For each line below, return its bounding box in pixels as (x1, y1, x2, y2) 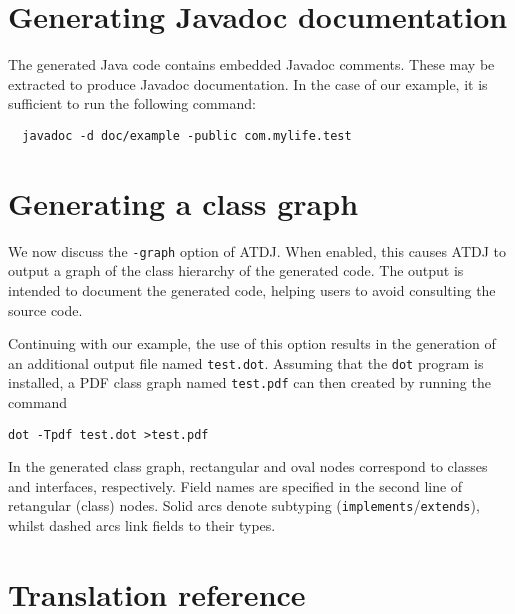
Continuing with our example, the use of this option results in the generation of (8, 333, 496, 354)
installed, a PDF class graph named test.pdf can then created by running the (8, 372, 491, 393)
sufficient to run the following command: (8, 93, 256, 114)
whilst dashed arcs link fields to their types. (8, 515, 276, 536)
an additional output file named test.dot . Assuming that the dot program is (8, 352, 484, 373)
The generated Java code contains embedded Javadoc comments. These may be (8, 54, 495, 75)
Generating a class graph (8, 182, 359, 223)
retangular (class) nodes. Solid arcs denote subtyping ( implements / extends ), (8, 495, 480, 516)
